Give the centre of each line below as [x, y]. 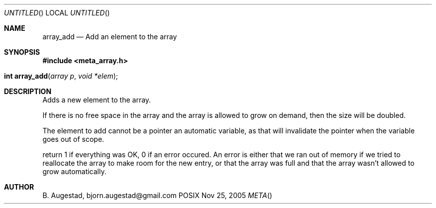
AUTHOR [19, 187]
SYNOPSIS [22, 52]
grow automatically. [74, 171]
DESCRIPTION [28, 91]
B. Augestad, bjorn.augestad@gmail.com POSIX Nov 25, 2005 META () [157, 195]
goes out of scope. [73, 139]
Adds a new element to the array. [97, 100]
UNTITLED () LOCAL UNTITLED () [57, 13]
